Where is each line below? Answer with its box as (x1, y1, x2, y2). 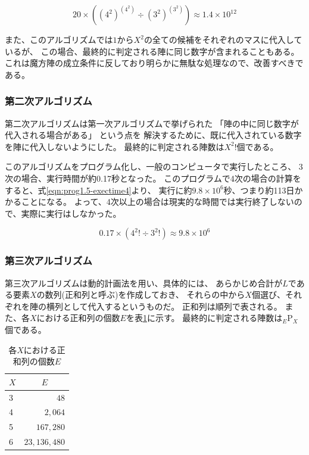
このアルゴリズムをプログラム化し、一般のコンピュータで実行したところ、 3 (5, 160, 303, 173)
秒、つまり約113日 (223, 183, 295, 196)
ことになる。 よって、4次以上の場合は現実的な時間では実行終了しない (21, 195, 294, 208)
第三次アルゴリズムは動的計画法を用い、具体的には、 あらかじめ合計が (5, 276, 283, 289)
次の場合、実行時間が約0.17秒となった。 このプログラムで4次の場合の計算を (5, 172, 301, 184)
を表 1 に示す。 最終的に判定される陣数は (126, 311, 283, 324)
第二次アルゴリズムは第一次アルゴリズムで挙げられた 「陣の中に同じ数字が (5, 117, 299, 129)
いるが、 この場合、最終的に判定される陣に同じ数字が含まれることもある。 (5, 45, 299, 57)
